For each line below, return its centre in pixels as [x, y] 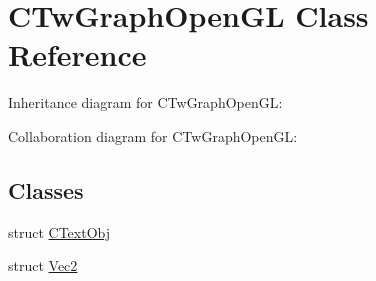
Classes [46, 189]
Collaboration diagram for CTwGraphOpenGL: [153, 135]
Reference [77, 54]
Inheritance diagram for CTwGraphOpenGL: [145, 102]
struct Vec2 [43, 265]
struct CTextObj [59, 231]
